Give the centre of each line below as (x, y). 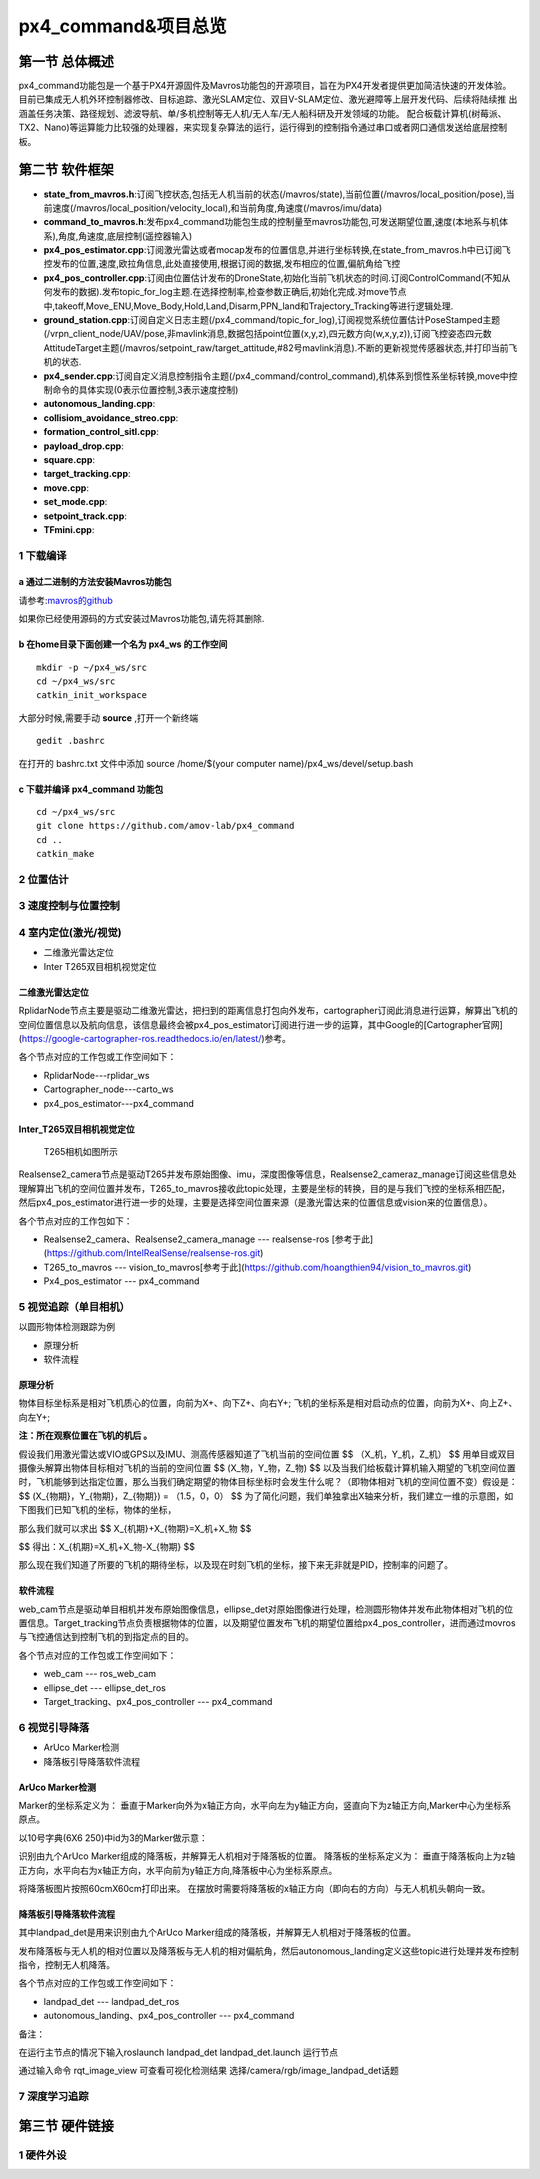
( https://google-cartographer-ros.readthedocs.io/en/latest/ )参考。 (155, 1038)
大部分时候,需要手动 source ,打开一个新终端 (108, 717)
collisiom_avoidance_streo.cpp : (111, 417)
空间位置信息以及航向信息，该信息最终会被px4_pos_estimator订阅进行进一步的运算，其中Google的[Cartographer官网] (261, 1024)
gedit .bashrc (70, 741)
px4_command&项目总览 (122, 26)
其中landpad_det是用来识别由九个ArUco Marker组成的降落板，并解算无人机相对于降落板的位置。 (217, 1932)
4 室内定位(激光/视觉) (70, 933)
